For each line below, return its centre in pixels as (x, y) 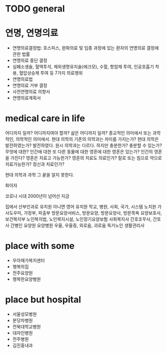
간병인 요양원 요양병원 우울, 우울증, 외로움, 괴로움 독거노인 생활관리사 (77, 225)
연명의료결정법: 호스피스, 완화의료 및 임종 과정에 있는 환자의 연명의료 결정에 (85, 48)
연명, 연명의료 (32, 33)
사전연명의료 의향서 (31, 92)
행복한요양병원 (26, 279)
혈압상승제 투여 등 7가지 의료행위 (51, 73)
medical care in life (45, 118)
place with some (40, 246)
